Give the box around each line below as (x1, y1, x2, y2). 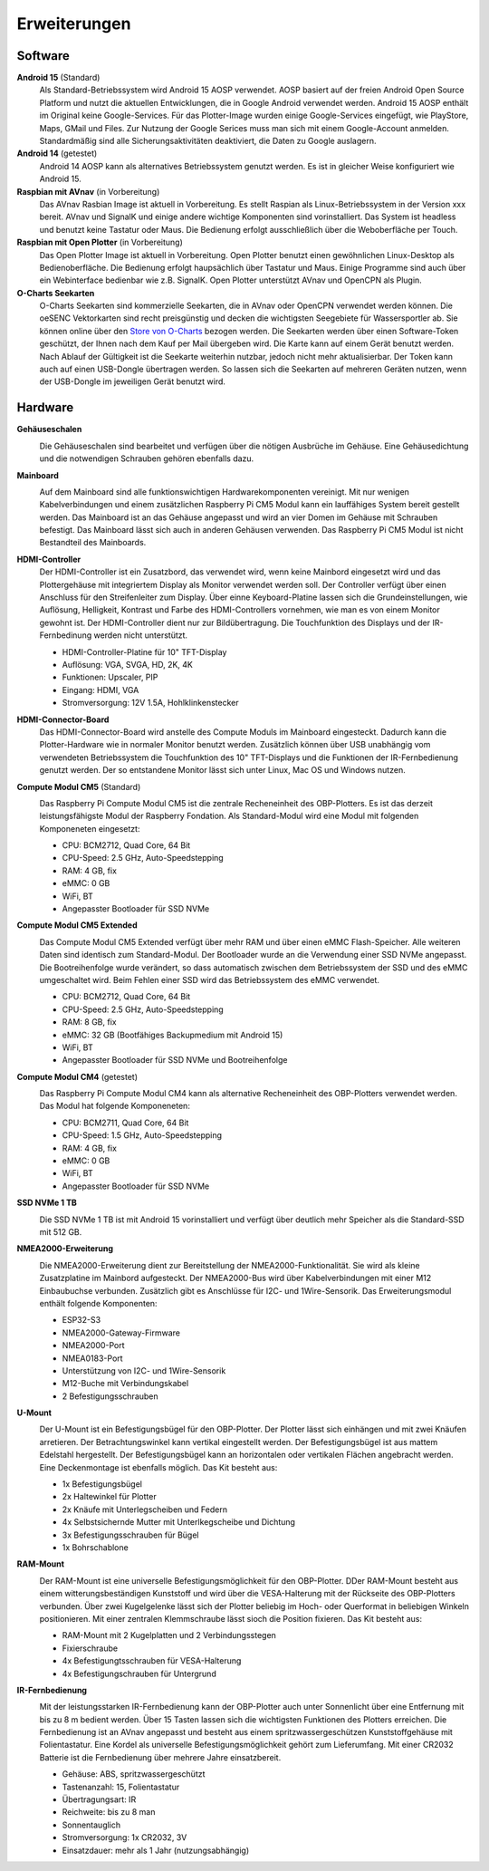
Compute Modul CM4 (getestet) (16, 1071, 138, 1082)
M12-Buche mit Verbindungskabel (62, 1378, 189, 1389)
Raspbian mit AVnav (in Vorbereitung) (16, 186, 160, 197)
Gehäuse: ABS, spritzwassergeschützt (62, 1769, 206, 1779)
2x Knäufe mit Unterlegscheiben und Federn (62, 1504, 228, 1515)
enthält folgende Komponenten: (39, 1297, 158, 1308)
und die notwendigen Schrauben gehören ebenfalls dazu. (39, 453, 254, 464)
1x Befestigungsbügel (62, 1479, 142, 1490)
